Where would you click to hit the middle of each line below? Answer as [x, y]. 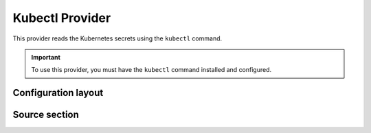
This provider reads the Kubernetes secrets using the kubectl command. [117, 38]
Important [46, 57]
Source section [46, 115]
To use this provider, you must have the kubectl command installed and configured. [151, 70]
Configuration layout [58, 93]
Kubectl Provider [62, 18]
